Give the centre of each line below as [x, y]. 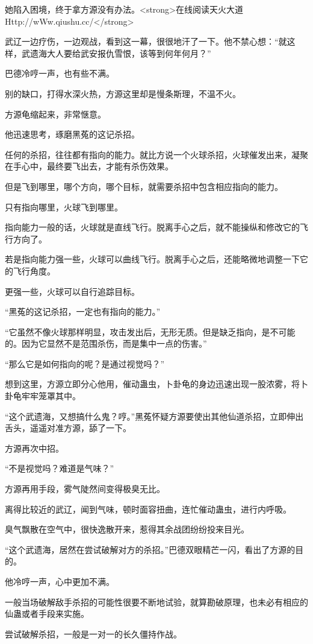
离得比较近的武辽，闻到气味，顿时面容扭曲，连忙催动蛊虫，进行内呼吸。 [148, 509]
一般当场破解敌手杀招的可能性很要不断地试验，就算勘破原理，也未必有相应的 [156, 601]
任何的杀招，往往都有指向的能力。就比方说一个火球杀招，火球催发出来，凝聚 [156, 154]
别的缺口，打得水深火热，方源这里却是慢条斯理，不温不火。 [123, 93]
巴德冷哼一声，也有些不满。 [60, 73]
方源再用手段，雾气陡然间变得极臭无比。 [85, 489]
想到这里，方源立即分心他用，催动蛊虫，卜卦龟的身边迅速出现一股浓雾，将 [152, 384]
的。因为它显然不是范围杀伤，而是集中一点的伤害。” [106, 343]
